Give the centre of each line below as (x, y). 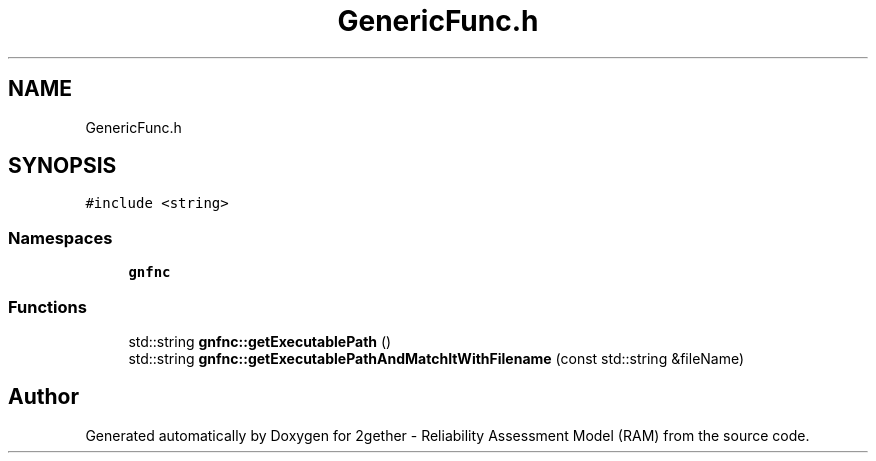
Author (43, 397)
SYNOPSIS (62, 166)
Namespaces (60, 237)
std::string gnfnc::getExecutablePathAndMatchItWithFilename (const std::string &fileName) (436, 358)
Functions (47, 306)
